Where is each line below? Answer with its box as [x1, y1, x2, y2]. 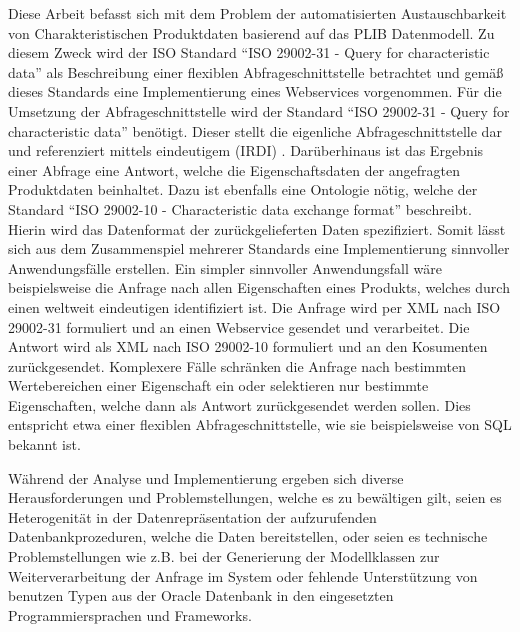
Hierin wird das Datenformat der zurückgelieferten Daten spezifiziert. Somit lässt [8, 218, 506, 239]
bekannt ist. [8, 434, 81, 455]
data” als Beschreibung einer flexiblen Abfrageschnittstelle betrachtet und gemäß [8, 61, 504, 82]
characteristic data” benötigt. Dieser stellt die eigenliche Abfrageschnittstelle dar [8, 120, 502, 141]
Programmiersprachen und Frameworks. [8, 604, 252, 625]
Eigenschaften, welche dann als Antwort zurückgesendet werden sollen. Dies [8, 394, 471, 415]
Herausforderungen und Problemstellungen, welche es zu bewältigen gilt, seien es [8, 487, 502, 508]
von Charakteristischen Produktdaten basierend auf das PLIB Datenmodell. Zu [8, 22, 495, 43]
